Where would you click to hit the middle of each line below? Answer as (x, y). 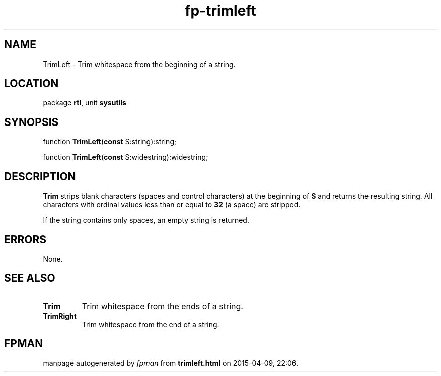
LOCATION (31, 84)
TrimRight (60, 316)
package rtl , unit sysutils (85, 103)
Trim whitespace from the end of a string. (151, 324)
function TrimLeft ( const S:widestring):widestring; (126, 157)
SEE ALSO (30, 278)
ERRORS (25, 239)
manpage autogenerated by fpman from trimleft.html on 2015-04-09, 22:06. (171, 363)
